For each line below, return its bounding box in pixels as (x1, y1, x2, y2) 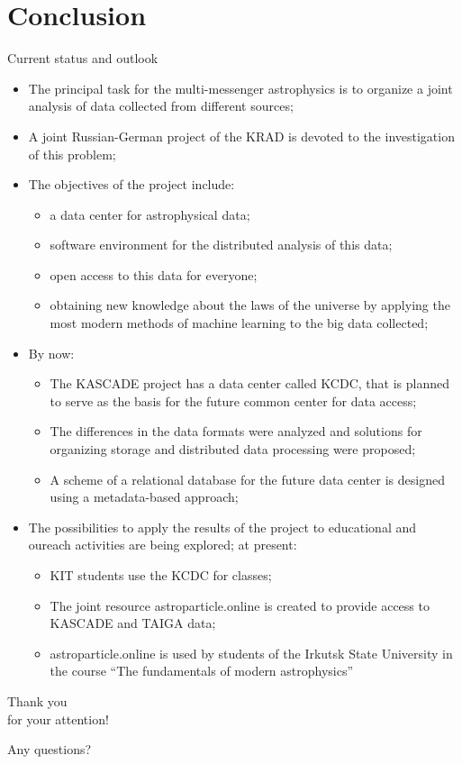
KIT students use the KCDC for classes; (50, 566, 272, 584)
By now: (28, 343, 75, 362)
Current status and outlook (7, 49, 159, 68)
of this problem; (28, 144, 116, 163)
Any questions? (7, 740, 92, 759)
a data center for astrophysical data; (50, 205, 250, 223)
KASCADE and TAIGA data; (50, 614, 216, 632)
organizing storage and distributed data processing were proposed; (50, 440, 416, 459)
